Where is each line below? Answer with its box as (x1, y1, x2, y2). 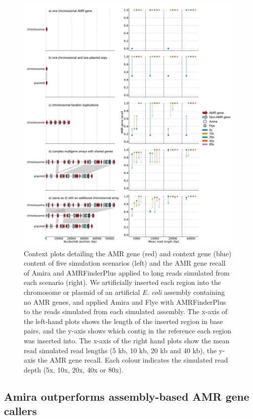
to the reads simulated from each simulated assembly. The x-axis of (24, 306, 227, 317)
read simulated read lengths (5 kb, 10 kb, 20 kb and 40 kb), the (24, 345, 217, 355)
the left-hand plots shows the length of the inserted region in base (24, 316, 223, 326)
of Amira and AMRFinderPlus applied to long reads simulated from (24, 267, 230, 278)
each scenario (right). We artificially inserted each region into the (24, 277, 221, 287)
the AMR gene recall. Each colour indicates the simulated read (38, 355, 228, 365)
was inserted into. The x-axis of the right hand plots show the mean (24, 335, 230, 345)
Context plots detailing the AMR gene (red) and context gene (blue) (24, 248, 232, 258)
